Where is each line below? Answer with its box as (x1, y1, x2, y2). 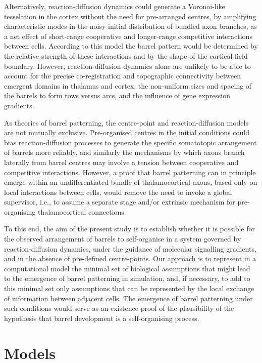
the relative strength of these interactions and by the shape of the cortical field (4, 50, 248, 61)
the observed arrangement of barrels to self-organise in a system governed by (4, 233, 241, 244)
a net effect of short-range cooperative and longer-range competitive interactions (4, 30, 252, 41)
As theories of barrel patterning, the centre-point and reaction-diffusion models (4, 117, 248, 128)
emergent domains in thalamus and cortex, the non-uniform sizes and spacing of (4, 80, 252, 91)
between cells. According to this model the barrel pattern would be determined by (4, 41, 258, 51)
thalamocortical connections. (38, 206, 126, 217)
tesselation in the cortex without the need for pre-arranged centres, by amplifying (4, 11, 256, 21)
